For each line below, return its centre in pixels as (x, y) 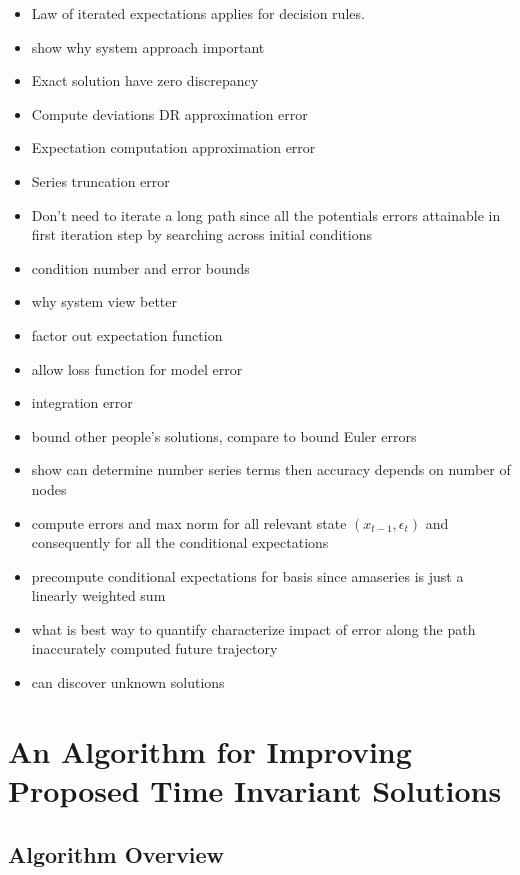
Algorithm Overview (116, 853)
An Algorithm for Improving (210, 750)
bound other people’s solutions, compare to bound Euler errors (224, 435)
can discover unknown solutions (128, 682)
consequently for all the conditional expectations (180, 542)
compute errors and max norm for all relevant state (189, 522)
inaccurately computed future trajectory (154, 648)
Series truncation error (100, 180)
